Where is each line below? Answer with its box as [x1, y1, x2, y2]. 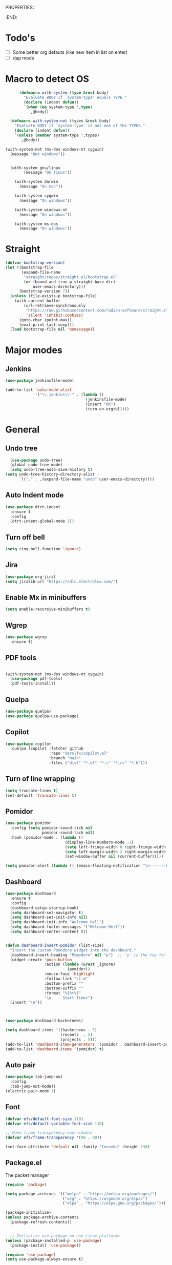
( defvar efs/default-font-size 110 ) [5, 1116, 83, 1122]
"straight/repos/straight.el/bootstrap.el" [24, 274, 118, 280]
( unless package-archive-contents [5, 1215, 79, 1220]
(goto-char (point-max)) [18, 317, 72, 322]
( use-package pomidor [5, 821, 52, 826]
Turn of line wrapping [5, 775, 75, 783]
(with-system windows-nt [14, 207, 68, 212]
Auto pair [5, 1061, 36, 1069]
